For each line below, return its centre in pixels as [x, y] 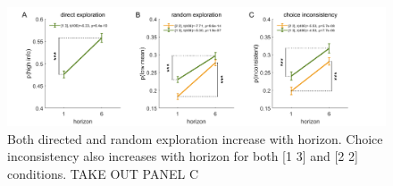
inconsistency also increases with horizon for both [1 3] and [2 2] [183, 156]
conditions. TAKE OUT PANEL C [103, 173]
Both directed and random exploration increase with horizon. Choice [195, 138]
